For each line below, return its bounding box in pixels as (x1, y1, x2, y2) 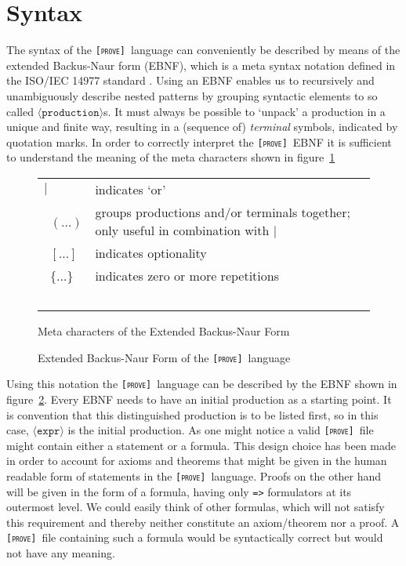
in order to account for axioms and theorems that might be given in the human (6, 452, 387, 469)
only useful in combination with (95, 221, 270, 239)
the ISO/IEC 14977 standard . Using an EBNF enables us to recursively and (6, 72, 375, 89)
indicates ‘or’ (95, 180, 166, 198)
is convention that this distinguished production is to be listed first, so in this (6, 406, 379, 423)
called (6, 103, 34, 119)
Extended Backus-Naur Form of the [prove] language (38, 349, 291, 365)
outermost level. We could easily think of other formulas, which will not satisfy (6, 499, 385, 515)
